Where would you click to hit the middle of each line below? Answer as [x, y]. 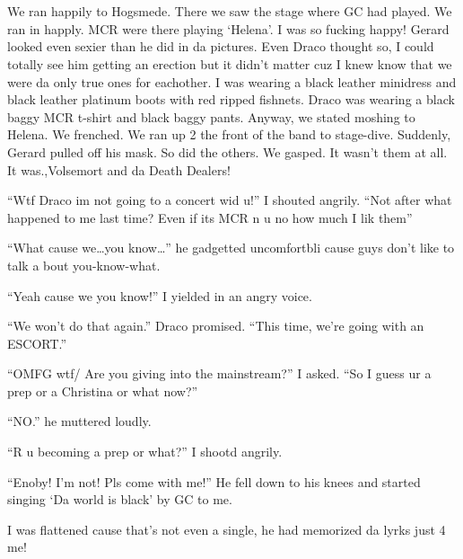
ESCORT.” [37, 343]
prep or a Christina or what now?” [103, 390]
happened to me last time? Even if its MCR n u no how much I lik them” [210, 217]
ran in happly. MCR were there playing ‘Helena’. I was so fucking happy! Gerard [228, 28]
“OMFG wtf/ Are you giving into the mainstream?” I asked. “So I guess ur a [219, 373]
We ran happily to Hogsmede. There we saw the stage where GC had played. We [230, 11]
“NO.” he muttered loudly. [79, 421]
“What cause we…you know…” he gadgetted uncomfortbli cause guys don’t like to [231, 248]
